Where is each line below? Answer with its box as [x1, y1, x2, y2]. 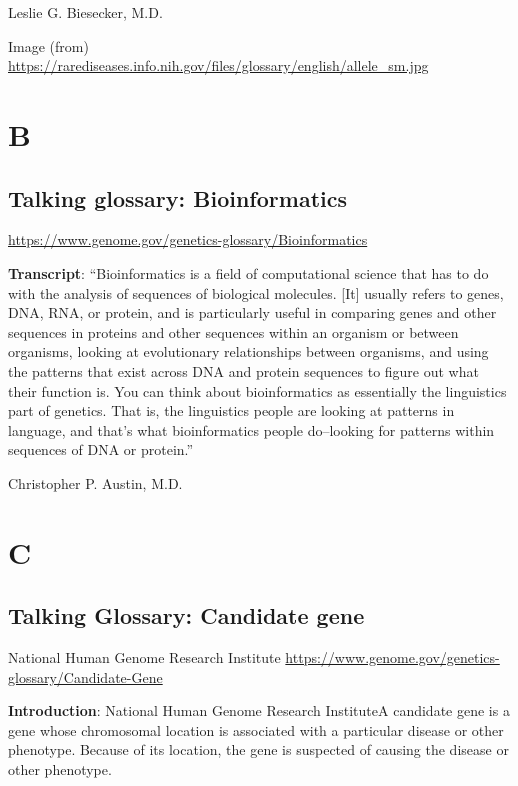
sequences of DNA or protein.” [8, 439, 194, 460]
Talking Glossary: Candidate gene [8, 600, 365, 631]
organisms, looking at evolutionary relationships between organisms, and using [8, 341, 489, 362]
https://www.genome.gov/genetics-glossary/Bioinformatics [8, 229, 368, 250]
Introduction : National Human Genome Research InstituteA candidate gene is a [8, 700, 510, 721]
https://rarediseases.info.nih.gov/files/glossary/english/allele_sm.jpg [8, 55, 429, 76]
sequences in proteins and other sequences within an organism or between [8, 321, 459, 342]
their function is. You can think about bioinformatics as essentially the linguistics [8, 380, 507, 401]
